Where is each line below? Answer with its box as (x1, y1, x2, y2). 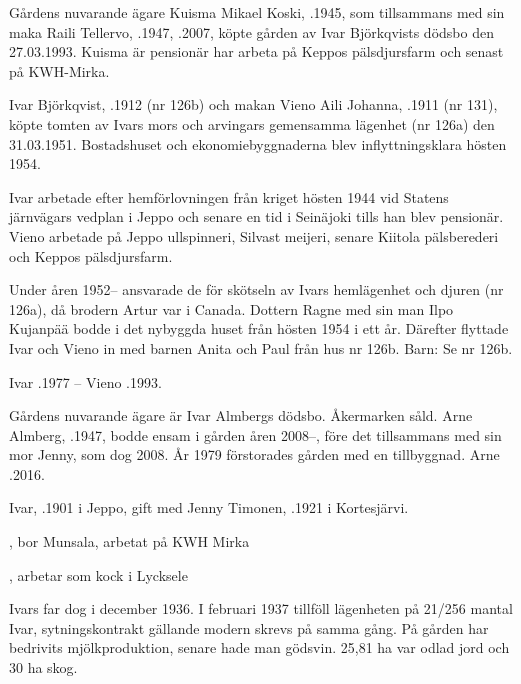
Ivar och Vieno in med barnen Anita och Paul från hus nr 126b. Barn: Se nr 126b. (9, 337, 513, 358)
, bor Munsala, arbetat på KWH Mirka (9, 531, 250, 552)
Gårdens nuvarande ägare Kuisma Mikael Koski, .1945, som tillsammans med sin (9, 2, 505, 22)
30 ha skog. (9, 657, 78, 678)
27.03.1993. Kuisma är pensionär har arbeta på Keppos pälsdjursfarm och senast (9, 41, 504, 62)
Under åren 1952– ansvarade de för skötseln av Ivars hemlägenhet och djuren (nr (9, 279, 504, 300)
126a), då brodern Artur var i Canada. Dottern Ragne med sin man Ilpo (9, 298, 454, 319)
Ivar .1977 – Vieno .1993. (9, 371, 162, 392)
